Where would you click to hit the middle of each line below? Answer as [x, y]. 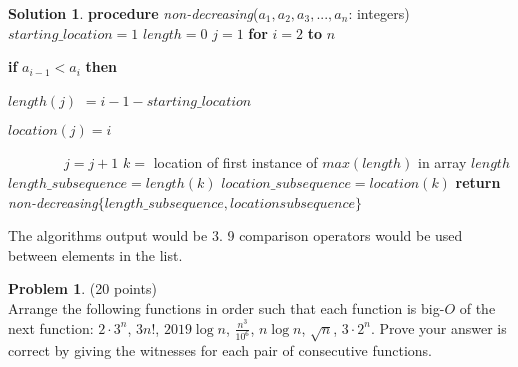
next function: [51, 327]
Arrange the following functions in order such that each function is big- [226, 307]
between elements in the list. [95, 254]
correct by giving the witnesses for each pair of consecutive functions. [220, 350]
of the [477, 307]
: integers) [379, 13]
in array [442, 162]
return [478, 181]
